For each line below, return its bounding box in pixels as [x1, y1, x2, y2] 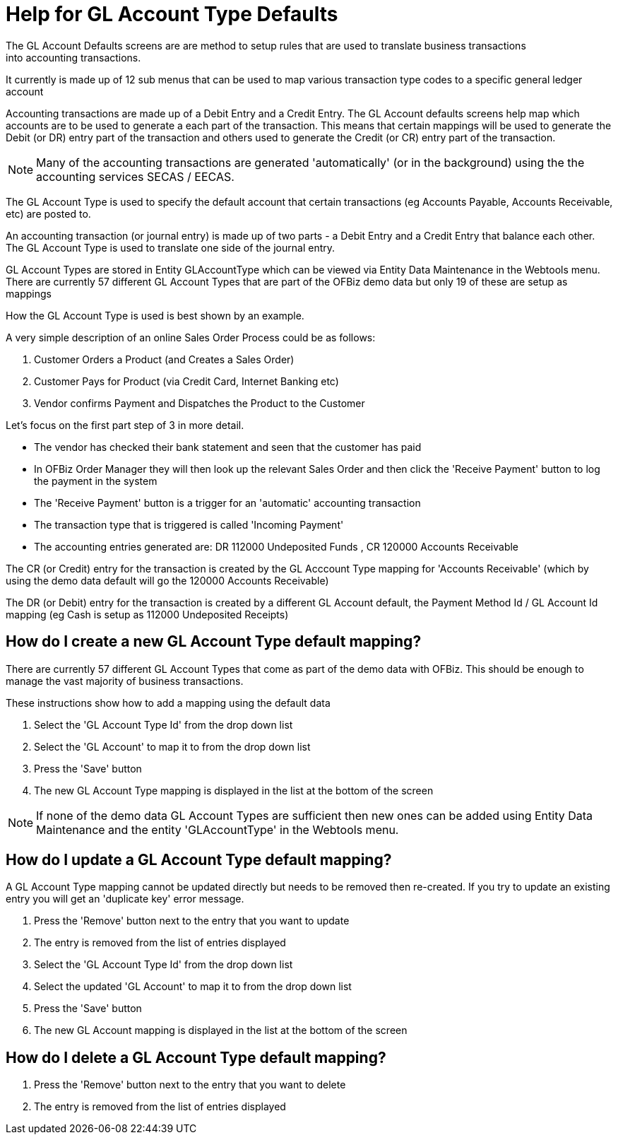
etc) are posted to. [6, 207, 91, 220]
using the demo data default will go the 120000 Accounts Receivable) [6, 574, 329, 587]
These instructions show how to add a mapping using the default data [6, 696, 331, 709]
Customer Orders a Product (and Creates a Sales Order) [34, 353, 295, 365]
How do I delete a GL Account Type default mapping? [6, 1048, 386, 1066]
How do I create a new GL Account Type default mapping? [6, 633, 422, 651]
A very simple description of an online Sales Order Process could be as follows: [6, 331, 376, 343]
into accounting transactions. [6, 51, 141, 64]
